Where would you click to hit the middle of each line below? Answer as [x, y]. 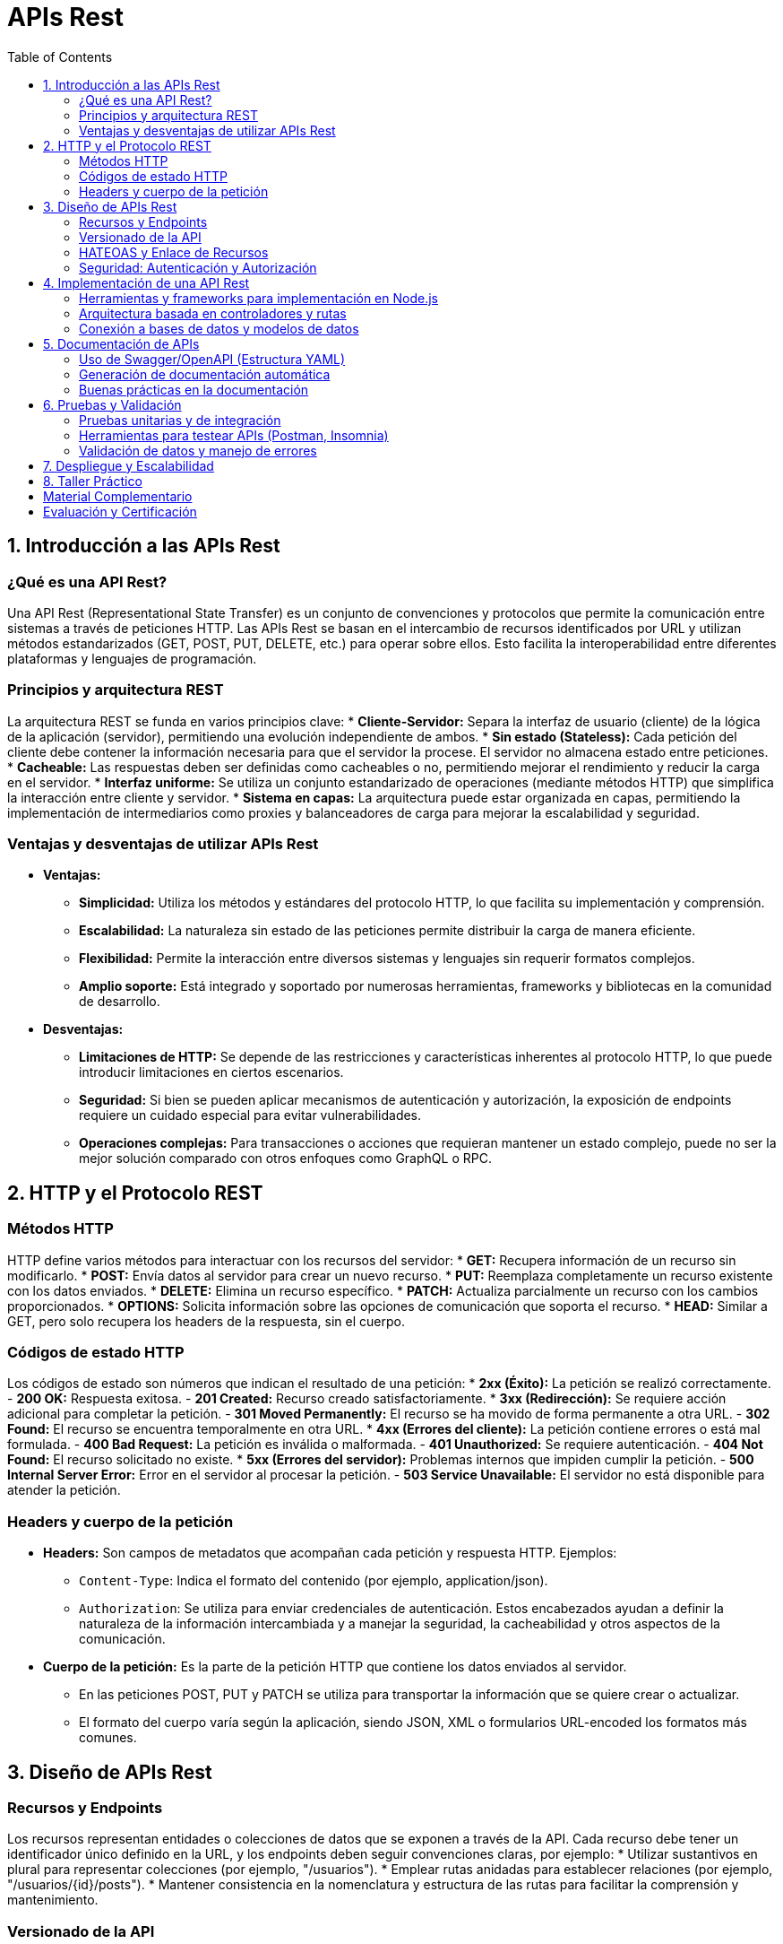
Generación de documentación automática [205, 374]
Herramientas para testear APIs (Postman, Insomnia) [234, 435]
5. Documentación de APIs [121, 343]
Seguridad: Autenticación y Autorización [198, 267]
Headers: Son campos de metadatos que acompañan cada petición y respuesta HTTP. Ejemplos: [330, 1553]
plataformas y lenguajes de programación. [132, 658]
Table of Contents [60, 56]
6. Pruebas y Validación [112, 404]
